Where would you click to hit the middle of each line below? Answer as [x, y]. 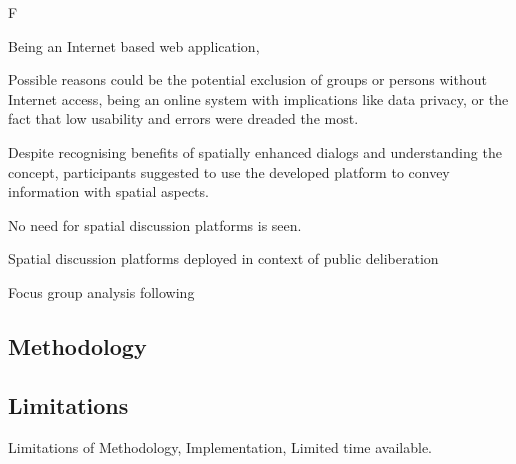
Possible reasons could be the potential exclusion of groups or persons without [247, 79]
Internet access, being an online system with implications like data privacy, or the [258, 98]
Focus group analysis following [101, 291]
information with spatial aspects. [108, 191]
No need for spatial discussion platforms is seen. [155, 224]
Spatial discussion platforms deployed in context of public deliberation [223, 258]
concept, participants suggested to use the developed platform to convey [229, 171]
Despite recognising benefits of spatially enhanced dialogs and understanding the [255, 151]
